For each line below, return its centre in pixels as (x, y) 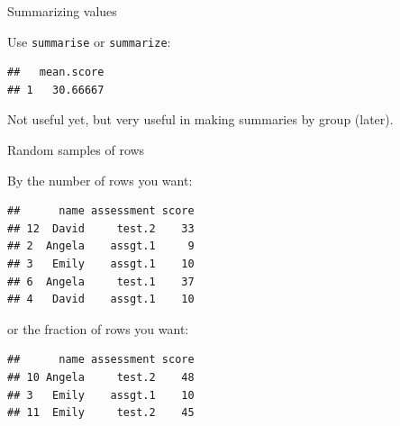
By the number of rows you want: (100, 180)
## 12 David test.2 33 (101, 228)
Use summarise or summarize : (89, 41)
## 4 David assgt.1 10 (101, 299)
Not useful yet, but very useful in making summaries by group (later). (200, 119)
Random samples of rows (76, 150)
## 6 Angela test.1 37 (101, 281)
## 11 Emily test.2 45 (101, 413)
